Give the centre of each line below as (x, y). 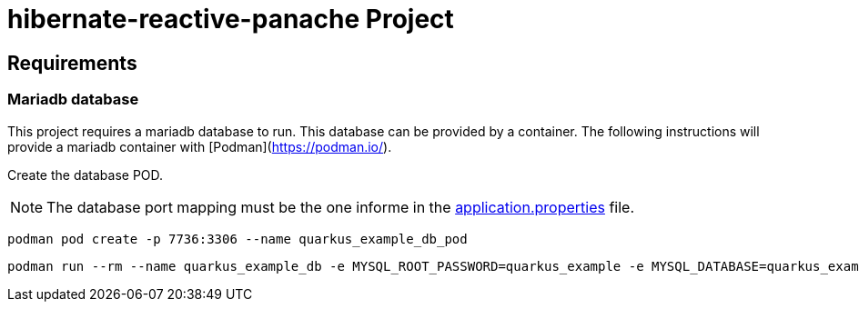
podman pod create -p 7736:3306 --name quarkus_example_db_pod (237, 239)
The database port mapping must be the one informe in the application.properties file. (341, 207)
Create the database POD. (86, 174)
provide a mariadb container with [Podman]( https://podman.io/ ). (200, 146)
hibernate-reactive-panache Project (231, 19)
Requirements (72, 63)
